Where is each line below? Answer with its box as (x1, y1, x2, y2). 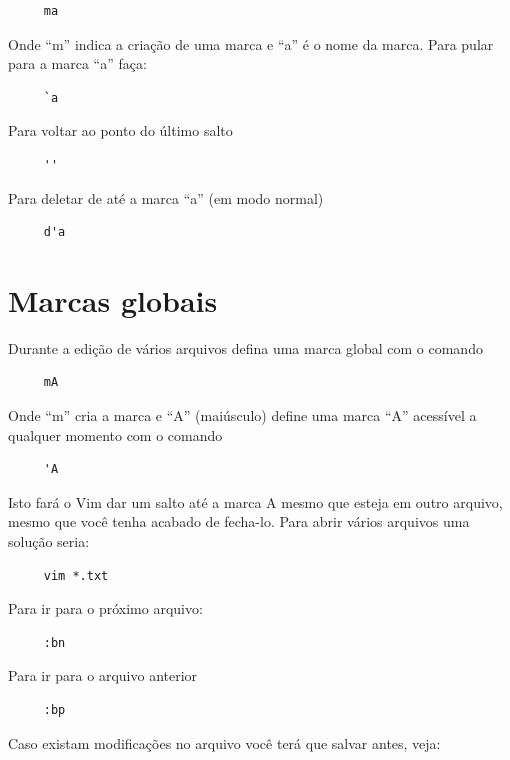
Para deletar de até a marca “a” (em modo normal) (8, 187, 324, 208)
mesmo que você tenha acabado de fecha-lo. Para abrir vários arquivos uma (8, 511, 470, 532)
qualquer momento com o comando (8, 424, 223, 445)
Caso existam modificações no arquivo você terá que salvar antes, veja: (8, 732, 441, 753)
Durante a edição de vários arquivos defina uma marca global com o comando (8, 337, 483, 358)
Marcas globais (8, 279, 218, 320)
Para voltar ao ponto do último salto (8, 120, 233, 141)
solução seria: (8, 531, 90, 552)
